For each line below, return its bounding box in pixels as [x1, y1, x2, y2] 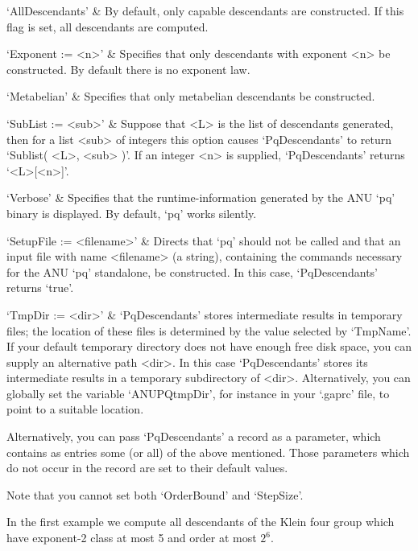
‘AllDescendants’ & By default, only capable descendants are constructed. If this [6, 2, 404, 19]
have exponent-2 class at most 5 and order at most [6, 529, 257, 546]
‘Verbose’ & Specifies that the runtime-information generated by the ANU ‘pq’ [6, 189, 395, 206]
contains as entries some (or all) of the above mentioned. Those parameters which [6, 443, 410, 460]
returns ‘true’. [6, 279, 74, 296]
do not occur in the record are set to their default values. [6, 459, 288, 476]
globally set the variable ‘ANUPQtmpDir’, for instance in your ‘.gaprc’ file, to [6, 384, 390, 401]
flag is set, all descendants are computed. [6, 18, 209, 35]
